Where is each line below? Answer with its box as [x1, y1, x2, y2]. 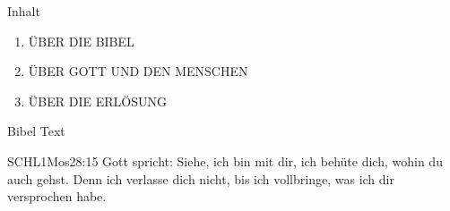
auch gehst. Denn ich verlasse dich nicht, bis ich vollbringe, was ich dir [7, 169, 394, 188]
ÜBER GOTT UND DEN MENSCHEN [28, 62, 248, 80]
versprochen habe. [7, 187, 107, 206]
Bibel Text [7, 122, 65, 140]
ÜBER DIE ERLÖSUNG [28, 91, 167, 110]
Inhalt [7, 2, 40, 20]
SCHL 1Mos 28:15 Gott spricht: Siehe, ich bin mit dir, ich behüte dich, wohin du [7, 151, 443, 170]
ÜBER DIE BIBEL [28, 31, 134, 50]
